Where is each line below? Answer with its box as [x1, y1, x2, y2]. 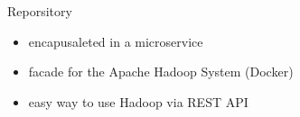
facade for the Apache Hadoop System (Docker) [28, 62, 294, 81]
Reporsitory [7, 2, 72, 20]
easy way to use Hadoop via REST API [28, 92, 248, 111]
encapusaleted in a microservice [28, 31, 203, 50]
